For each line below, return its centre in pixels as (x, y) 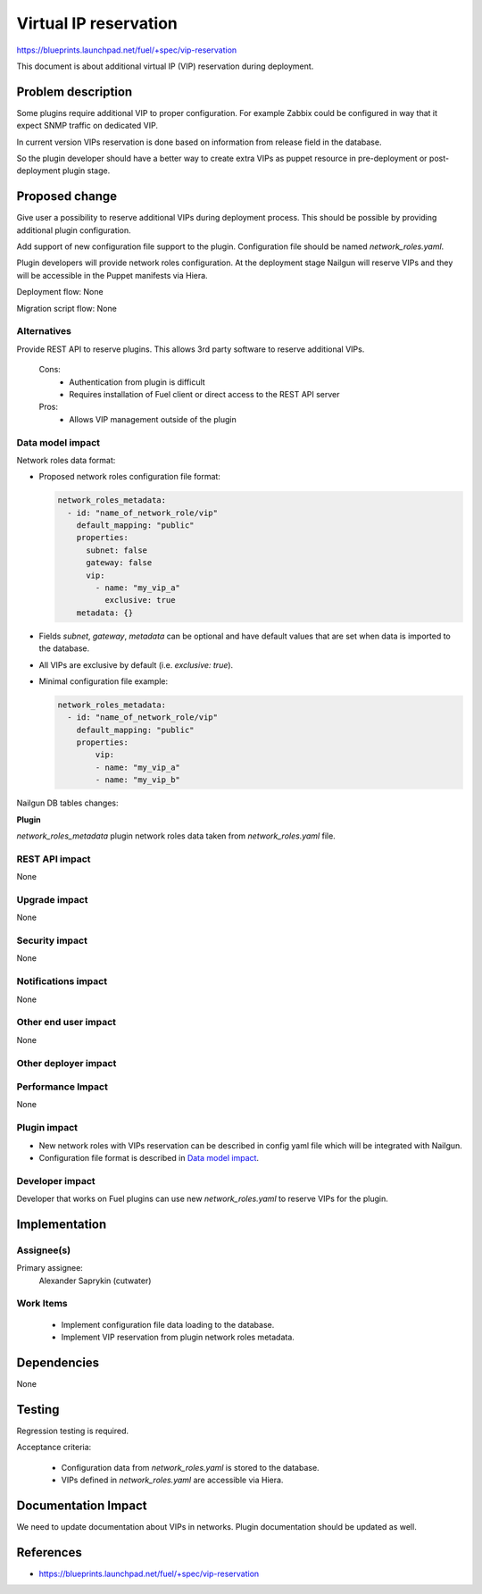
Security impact (52, 940)
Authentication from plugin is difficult (137, 382)
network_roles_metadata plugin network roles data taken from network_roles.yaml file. (176, 836)
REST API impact (54, 859)
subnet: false (116, 550)
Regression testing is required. (73, 1431)
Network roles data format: (66, 460)
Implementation (62, 1224)
